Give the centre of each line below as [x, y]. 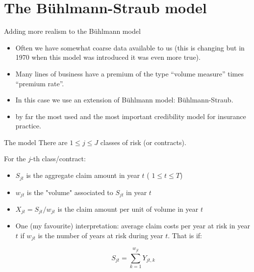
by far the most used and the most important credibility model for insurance [131, 116]
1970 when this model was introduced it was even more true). [108, 57]
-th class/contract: [58, 159]
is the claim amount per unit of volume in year [128, 209]
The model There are [36, 142]
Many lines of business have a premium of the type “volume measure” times [130, 73]
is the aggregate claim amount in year [83, 175]
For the [15, 159]
